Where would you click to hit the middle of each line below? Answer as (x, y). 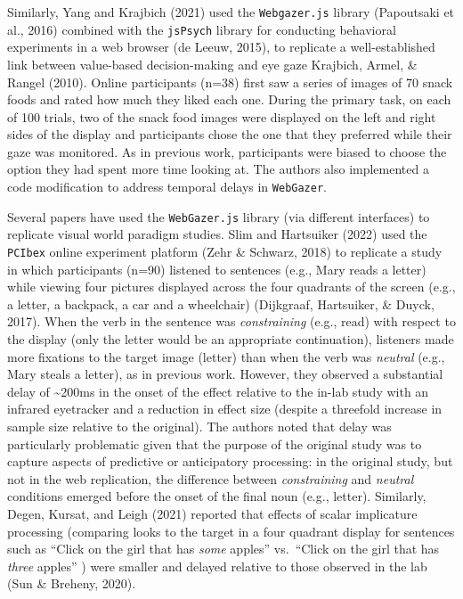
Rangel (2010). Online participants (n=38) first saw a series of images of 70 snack (230, 82)
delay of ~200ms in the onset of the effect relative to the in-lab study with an (218, 391)
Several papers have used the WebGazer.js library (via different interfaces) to (219, 216)
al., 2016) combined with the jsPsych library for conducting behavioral (202, 29)
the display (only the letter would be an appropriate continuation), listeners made (231, 339)
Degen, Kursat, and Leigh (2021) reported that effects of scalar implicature (212, 513)
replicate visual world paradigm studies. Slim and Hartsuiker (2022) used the (217, 234)
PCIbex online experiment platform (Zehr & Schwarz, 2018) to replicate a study (225, 251)
